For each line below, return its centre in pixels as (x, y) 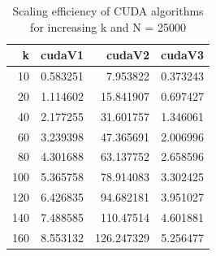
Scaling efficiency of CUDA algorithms (108, 11)
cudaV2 (127, 55)
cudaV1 (63, 55)
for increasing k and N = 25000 (108, 26)
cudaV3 (183, 55)
